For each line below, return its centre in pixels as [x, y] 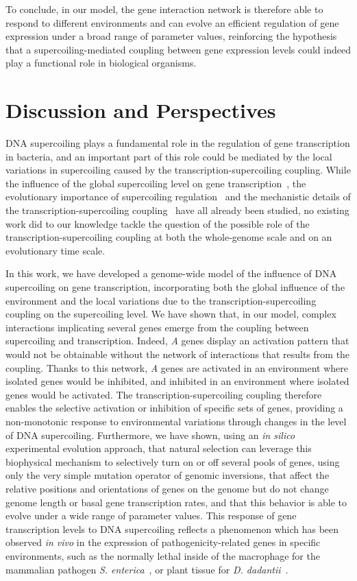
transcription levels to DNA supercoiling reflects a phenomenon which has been [172, 529]
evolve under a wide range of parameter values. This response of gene [151, 515]
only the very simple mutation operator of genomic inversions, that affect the [168, 475]
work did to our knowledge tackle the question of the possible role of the [158, 223]
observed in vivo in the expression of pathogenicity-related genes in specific [163, 542]
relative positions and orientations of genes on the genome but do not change [167, 488]
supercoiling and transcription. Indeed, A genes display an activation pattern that [177, 341]
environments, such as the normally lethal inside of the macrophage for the [163, 555]
